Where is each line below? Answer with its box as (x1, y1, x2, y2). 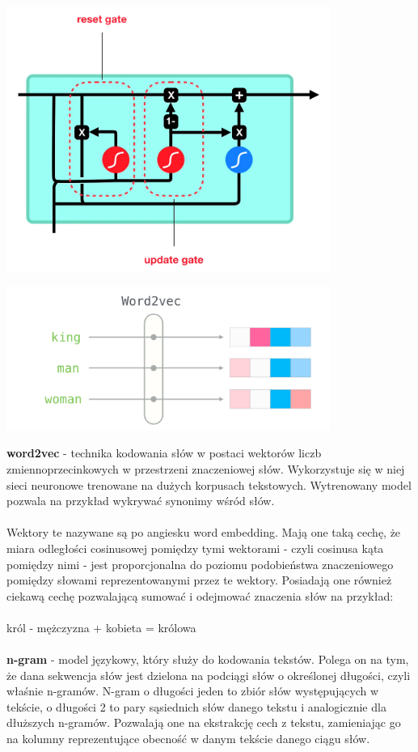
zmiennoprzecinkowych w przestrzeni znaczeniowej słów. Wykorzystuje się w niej (6, 460, 405, 477)
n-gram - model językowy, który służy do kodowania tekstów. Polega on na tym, (6, 651, 409, 668)
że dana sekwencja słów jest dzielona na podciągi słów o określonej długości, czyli (6, 666, 411, 683)
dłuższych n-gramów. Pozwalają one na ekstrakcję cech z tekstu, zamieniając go (6, 714, 401, 731)
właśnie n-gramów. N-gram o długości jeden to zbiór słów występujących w (6, 682, 379, 699)
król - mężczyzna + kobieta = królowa (6, 618, 196, 635)
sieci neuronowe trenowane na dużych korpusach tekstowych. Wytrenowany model (6, 476, 412, 493)
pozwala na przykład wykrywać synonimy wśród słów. (6, 492, 275, 509)
